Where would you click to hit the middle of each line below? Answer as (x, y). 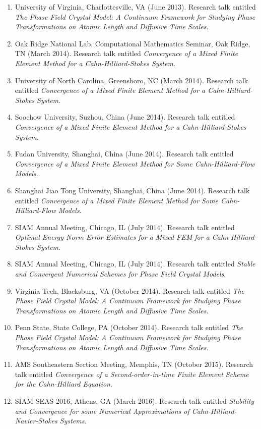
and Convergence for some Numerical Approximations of (102, 411)
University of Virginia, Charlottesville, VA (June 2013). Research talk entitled (135, 7)
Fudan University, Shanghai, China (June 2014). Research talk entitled (124, 154)
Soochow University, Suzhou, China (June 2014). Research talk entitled (125, 117)
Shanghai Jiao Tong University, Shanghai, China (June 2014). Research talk (132, 190)
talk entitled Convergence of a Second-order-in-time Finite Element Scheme (132, 374)
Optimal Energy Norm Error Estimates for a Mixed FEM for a (112, 237)
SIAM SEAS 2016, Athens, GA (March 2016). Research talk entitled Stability (135, 401)
